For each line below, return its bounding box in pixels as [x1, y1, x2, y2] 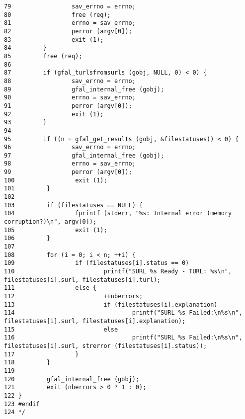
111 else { [4, 284, 97, 292]
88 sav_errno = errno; [4, 77, 136, 84]
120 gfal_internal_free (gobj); [4, 375, 140, 383]
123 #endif [4, 400, 40, 408]
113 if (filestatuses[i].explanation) [4, 301, 218, 308]
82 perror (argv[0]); [4, 27, 132, 35]
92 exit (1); [4, 110, 104, 118]
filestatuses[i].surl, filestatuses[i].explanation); [4, 317, 186, 325]
